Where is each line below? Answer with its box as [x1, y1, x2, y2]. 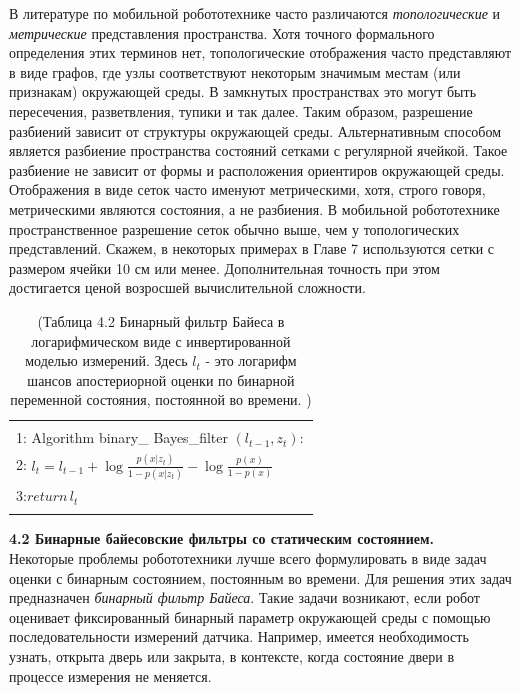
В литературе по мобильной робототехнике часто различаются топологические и [9, 3, 501, 23]
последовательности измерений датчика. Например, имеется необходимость [9, 626, 469, 647]
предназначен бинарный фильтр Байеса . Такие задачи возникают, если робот [9, 587, 480, 608]
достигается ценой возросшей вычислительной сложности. [9, 277, 366, 298]
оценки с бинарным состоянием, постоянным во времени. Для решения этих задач [9, 567, 512, 588]
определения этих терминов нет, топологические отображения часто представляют [9, 42, 512, 63]
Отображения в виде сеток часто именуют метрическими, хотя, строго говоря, [9, 179, 486, 200]
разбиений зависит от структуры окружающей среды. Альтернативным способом [9, 120, 502, 141]
